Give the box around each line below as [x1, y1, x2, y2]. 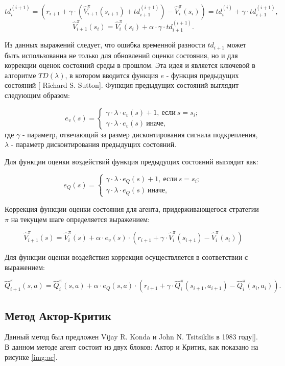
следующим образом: [5, 90, 70, 101]
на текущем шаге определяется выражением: [11, 213, 150, 224]
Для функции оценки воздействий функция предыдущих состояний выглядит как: [5, 156, 258, 166]
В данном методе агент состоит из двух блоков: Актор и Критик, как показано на [5, 341, 258, 352]
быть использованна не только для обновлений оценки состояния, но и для [5, 50, 238, 60]
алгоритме [5, 69, 36, 80]
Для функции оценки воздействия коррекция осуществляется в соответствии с [5, 252, 248, 262]
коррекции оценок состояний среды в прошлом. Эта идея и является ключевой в [5, 60, 255, 70]
